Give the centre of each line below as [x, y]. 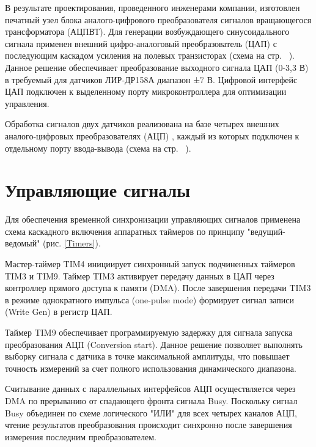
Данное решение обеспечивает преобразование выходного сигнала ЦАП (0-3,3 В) [157, 67]
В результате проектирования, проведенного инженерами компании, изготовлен [152, 7]
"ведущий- [266, 231]
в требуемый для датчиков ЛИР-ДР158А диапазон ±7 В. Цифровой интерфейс [151, 79]
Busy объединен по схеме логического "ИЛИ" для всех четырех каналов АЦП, [151, 412]
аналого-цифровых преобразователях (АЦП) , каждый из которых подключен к [152, 135]
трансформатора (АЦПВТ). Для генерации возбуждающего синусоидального [147, 31]
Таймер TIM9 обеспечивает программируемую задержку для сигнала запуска [149, 332]
